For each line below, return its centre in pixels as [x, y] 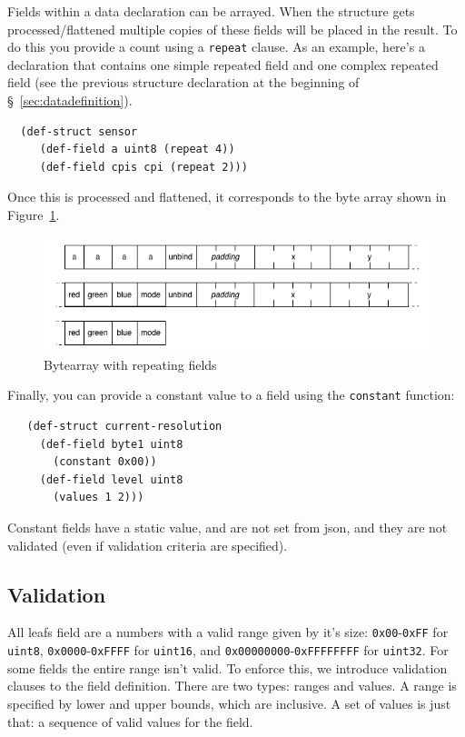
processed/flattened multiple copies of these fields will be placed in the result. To [232, 29]
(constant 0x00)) [105, 462]
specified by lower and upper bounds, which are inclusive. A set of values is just [229, 703]
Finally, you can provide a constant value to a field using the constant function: [231, 395]
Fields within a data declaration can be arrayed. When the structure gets [211, 11]
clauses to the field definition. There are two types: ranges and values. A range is [232, 686]
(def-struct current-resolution [124, 427]
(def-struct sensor [79, 131]
